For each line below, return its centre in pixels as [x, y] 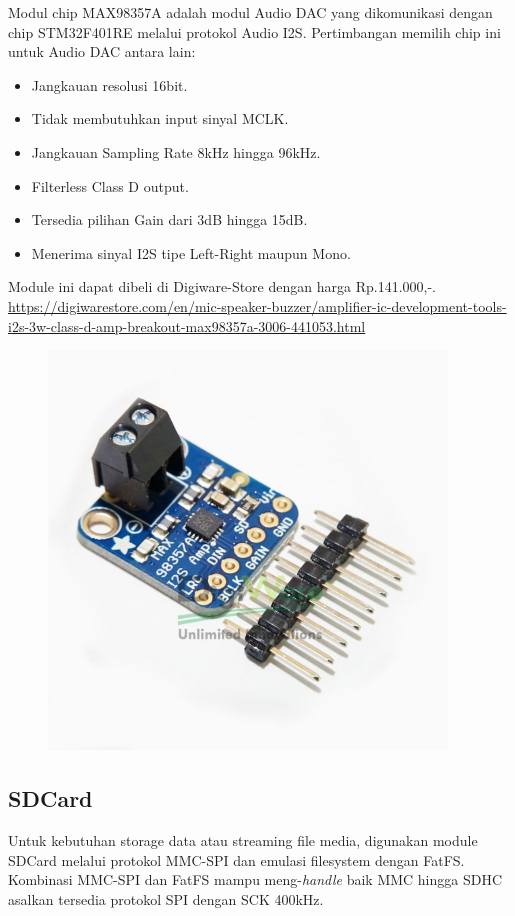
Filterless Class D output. [110, 185]
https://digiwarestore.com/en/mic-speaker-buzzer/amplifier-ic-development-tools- [257, 305]
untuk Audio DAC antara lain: [102, 51]
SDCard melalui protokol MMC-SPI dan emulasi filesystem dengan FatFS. [236, 859]
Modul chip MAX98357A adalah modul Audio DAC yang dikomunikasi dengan [250, 12]
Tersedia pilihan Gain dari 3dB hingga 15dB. [169, 219]
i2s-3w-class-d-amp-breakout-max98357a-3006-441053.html [187, 325]
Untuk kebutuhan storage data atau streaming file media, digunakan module [243, 839]
